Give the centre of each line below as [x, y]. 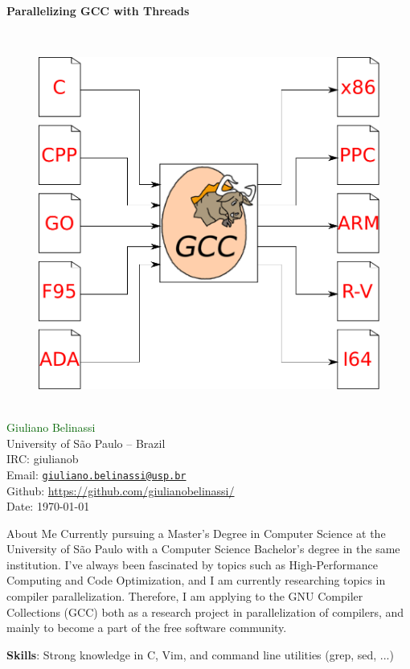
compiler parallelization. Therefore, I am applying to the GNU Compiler [185, 596]
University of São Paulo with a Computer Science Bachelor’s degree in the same [203, 549]
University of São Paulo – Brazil [86, 443]
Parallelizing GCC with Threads [98, 10]
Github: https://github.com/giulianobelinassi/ [121, 490]
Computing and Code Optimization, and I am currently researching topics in [196, 580]
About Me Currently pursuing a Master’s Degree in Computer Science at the [196, 533]
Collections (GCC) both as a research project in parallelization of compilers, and [205, 612]
